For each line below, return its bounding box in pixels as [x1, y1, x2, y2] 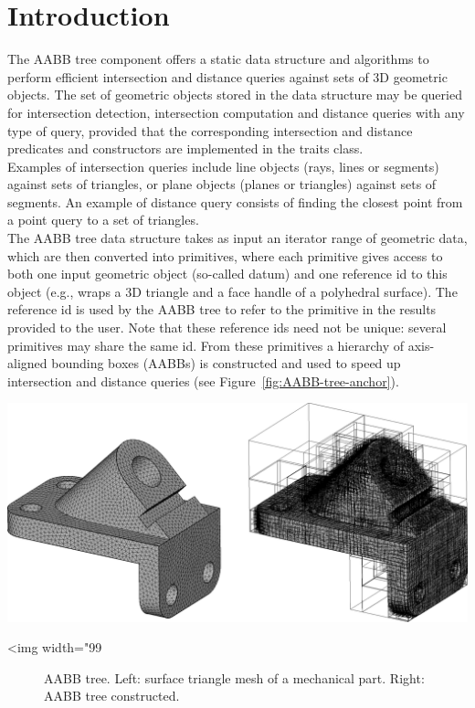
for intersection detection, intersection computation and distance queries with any [7, 102, 465, 122]
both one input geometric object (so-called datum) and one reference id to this [7, 264, 448, 283]
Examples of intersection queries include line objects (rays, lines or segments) [7, 156, 439, 175]
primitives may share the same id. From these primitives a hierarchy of [7, 335, 404, 354]
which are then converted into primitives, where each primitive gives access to [7, 246, 443, 265]
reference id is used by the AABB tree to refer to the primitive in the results [7, 300, 437, 319]
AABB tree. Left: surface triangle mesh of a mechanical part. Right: [44, 668, 425, 687]
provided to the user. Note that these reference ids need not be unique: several [7, 318, 447, 337]
